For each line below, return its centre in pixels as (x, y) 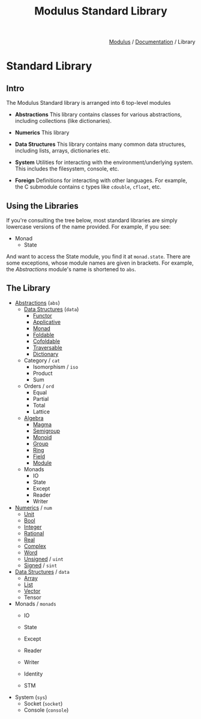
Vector (32, 591)
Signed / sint (40, 565)
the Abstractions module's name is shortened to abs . (71, 269)
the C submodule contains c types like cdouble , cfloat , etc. (88, 187)
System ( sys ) (31, 697)
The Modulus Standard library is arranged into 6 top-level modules (88, 103)
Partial (41, 398)
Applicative (47, 322)
